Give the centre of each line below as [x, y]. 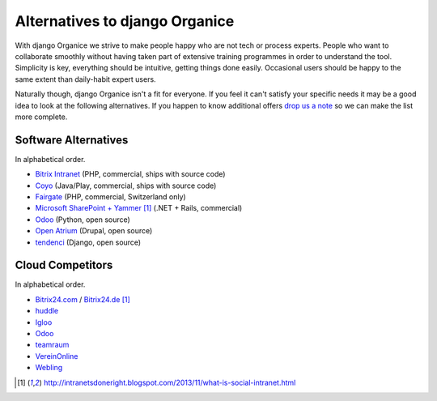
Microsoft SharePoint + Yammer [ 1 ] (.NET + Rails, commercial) [139, 208]
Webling [49, 368]
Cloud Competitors [64, 265]
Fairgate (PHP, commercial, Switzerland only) [110, 196]
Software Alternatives [72, 140]
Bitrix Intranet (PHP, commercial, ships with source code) [130, 174]
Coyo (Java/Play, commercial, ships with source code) [126, 186]
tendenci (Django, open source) [88, 242]
